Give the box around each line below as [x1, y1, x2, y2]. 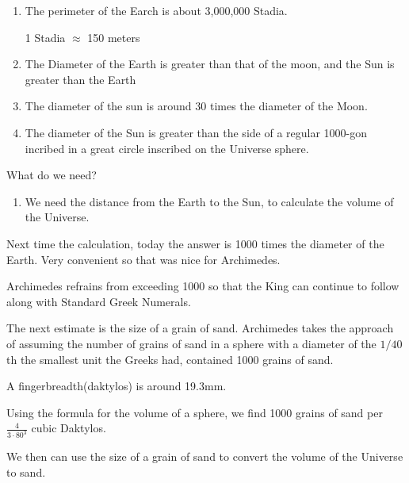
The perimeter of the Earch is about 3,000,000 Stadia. [25, 2, 288, 18]
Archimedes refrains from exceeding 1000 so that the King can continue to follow [6, 278, 399, 294]
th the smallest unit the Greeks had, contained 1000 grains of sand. [6, 351, 334, 367]
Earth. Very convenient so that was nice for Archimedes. [6, 251, 281, 267]
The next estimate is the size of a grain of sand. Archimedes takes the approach [6, 320, 394, 336]
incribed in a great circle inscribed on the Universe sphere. [25, 140, 309, 156]
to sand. [6, 463, 46, 480]
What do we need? [6, 167, 97, 183]
